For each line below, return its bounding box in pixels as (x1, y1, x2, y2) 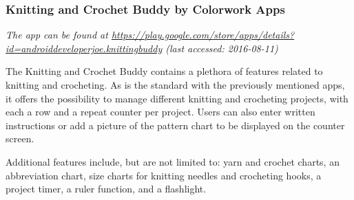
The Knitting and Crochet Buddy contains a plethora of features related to (6, 64, 323, 78)
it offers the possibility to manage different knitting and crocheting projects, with (6, 91, 348, 105)
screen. (6, 131, 34, 146)
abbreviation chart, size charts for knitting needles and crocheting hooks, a (6, 168, 322, 182)
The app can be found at (6, 27, 108, 42)
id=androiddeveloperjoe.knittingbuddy (6, 41, 163, 55)
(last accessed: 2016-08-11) (165, 41, 278, 55)
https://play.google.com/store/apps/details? (111, 27, 295, 42)
